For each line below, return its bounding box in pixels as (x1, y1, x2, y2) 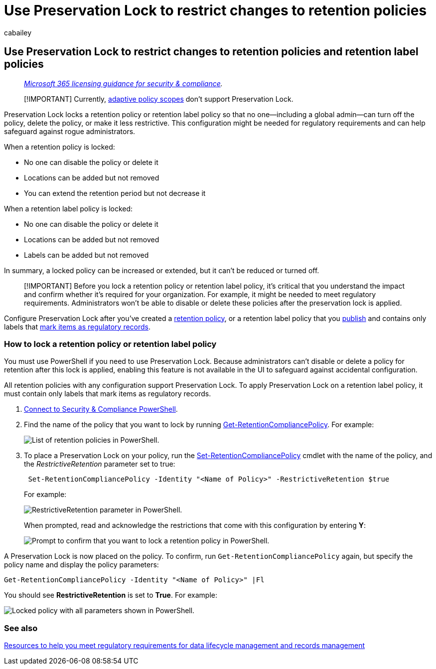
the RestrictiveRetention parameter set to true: (24, 460, 175, 469)
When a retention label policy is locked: (4, 204, 133, 213)
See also (4, 623, 38, 633)
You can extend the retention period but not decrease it (24, 188, 206, 197)
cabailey (4, 28, 32, 37)
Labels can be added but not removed (24, 250, 149, 259)
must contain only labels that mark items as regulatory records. (4, 389, 211, 398)
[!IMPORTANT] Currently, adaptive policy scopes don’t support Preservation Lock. (24, 94, 293, 103)
